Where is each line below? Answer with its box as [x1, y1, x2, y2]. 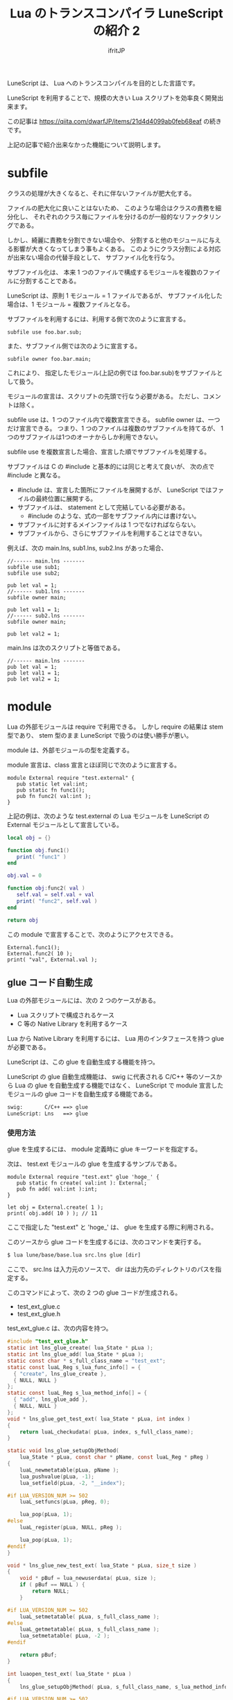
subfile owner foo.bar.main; [7, 355, 92, 362]
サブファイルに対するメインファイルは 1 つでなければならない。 [17, 520, 200, 529]
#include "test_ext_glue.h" [7, 1338, 89, 1345]
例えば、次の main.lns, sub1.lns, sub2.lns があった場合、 [7, 543, 168, 552]
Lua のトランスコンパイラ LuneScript [10, 6, 223, 22]
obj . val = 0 [7, 872, 42, 879]
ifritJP [107, 46, 126, 55]
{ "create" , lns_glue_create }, [13, 1370, 107, 1377]
